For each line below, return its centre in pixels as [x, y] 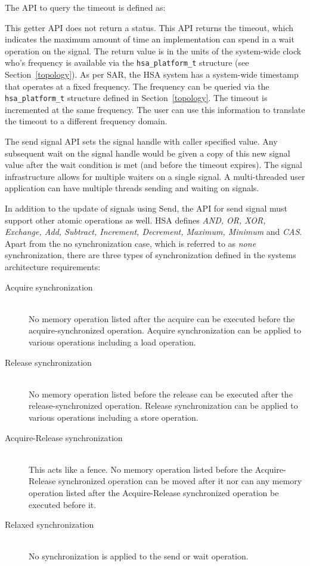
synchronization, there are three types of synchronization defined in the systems [151, 255]
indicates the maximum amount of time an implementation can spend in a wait [150, 39]
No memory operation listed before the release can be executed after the [161, 394]
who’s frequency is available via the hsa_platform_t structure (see [127, 62]
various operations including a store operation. [114, 417]
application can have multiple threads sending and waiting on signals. [132, 188]
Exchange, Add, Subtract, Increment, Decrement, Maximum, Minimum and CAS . [154, 232]
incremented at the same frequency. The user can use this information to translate [155, 109]
